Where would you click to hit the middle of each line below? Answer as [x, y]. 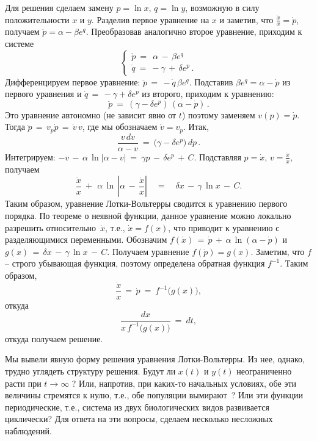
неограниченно [264, 371]
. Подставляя [217, 156]
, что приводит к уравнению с [224, 227]
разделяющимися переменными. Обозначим [86, 239]
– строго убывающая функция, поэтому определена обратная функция [135, 263]
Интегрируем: [30, 156]
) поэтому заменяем [218, 114]
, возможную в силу [222, 7]
